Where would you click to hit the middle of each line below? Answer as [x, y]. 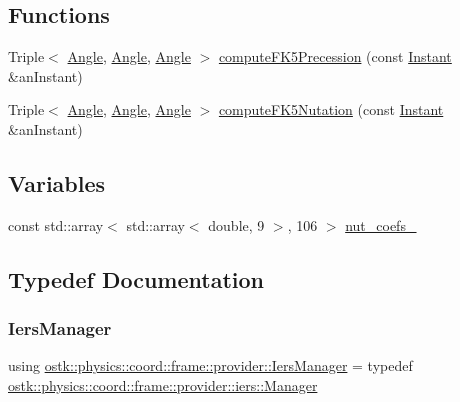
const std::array [56, 224]
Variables [57, 182]
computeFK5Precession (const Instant [335, 56]
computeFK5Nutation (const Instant [331, 109]
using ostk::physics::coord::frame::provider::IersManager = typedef [210, 365]
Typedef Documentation [136, 278]
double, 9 [236, 224]
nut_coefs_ [381, 224]
